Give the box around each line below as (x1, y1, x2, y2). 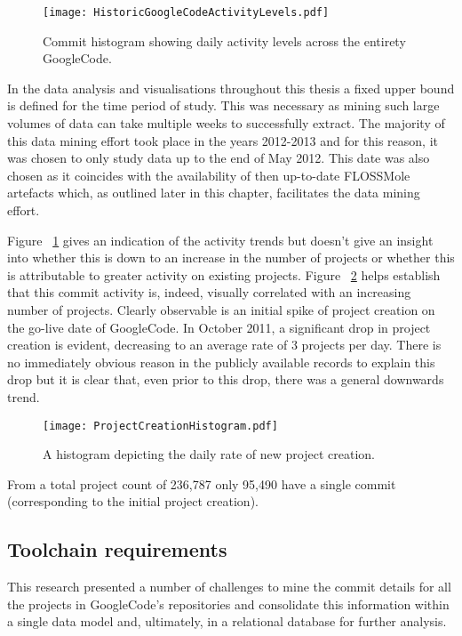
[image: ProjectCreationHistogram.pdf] (43, 419, 278, 432)
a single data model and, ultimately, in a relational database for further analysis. (7, 612, 447, 631)
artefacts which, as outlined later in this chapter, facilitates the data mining (7, 183, 420, 202)
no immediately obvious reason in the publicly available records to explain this (7, 352, 435, 371)
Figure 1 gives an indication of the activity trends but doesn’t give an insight (7, 230, 434, 249)
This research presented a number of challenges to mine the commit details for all (7, 577, 451, 596)
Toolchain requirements (7, 535, 227, 563)
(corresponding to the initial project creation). (7, 492, 259, 511)
